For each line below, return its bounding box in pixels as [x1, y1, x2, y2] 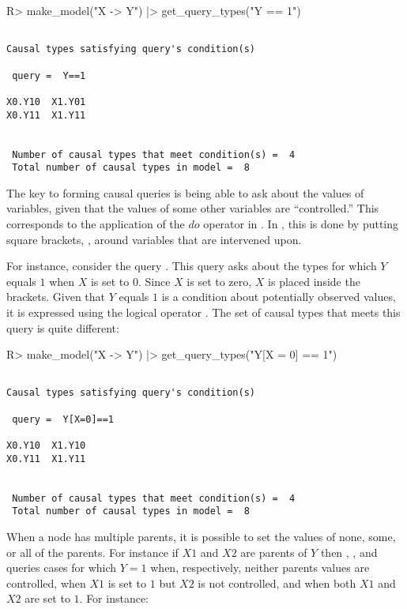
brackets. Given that [6, 288, 106, 305]
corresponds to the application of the [6, 216, 185, 231]
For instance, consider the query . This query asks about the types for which [6, 258, 377, 274]
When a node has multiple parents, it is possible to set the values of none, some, [6, 528, 396, 544]
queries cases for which [6, 559, 117, 576]
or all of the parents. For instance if [6, 543, 179, 560]
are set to [24, 590, 70, 607]
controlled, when [6, 574, 86, 591]
